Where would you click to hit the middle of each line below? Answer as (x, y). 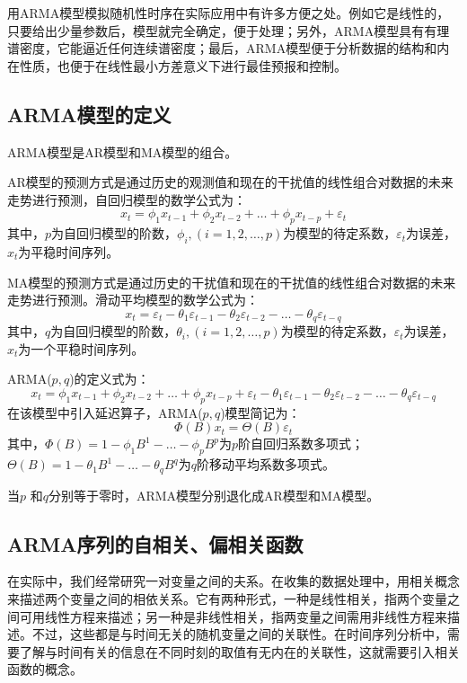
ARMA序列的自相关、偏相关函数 (155, 543)
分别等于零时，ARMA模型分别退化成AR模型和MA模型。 (214, 495)
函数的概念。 (45, 669)
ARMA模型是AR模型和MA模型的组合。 (123, 151)
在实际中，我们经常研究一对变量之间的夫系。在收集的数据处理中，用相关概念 (233, 581)
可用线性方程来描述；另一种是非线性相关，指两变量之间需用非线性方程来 (233, 616)
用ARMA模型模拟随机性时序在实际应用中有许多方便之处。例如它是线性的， (229, 13)
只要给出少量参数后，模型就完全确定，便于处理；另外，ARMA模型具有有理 (229, 30)
